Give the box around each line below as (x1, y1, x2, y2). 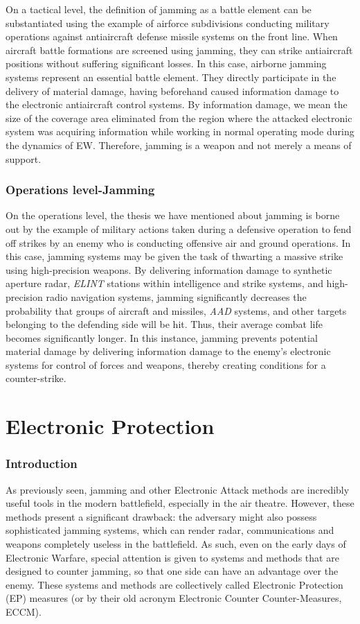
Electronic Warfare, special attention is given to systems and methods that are (6, 550, 339, 564)
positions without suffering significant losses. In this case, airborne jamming (6, 56, 327, 71)
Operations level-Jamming (6, 181, 155, 198)
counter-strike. (6, 371, 66, 385)
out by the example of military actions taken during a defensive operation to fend (6, 221, 352, 236)
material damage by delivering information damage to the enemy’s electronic (6, 344, 331, 358)
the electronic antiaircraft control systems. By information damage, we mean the (6, 97, 348, 112)
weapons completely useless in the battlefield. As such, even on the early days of (6, 537, 346, 551)
